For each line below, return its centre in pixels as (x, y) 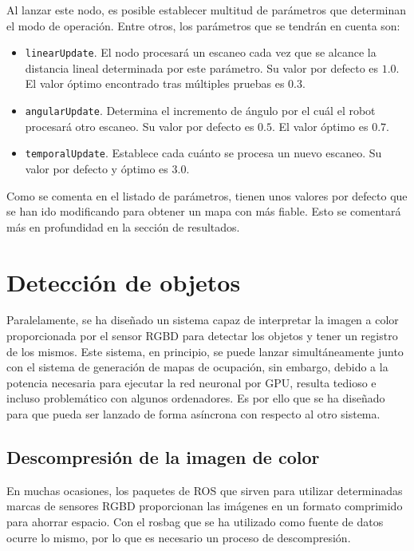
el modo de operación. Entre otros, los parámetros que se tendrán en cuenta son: (203, 25)
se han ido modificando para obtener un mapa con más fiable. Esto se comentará (204, 211)
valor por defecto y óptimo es (97, 168)
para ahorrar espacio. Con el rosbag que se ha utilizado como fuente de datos (195, 521)
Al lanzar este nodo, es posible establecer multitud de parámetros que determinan (207, 10)
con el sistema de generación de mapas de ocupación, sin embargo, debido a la (197, 367)
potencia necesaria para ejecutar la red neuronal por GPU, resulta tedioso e (191, 382)
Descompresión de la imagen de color (163, 456)
